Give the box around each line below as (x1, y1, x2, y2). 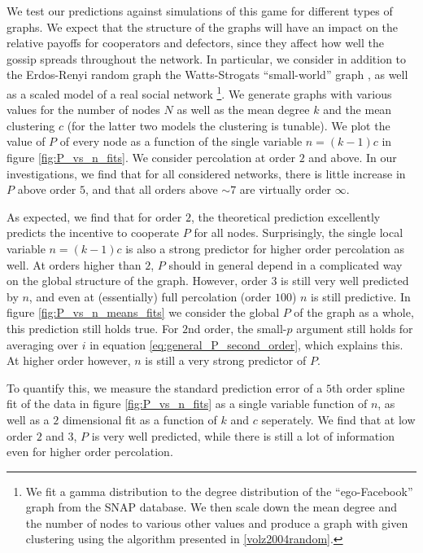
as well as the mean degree (177, 101, 310, 118)
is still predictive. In (311, 287, 411, 305)
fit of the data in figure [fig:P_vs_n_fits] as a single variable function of (7, 395, 368, 412)
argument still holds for (296, 319, 413, 336)
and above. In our (308, 149, 397, 165)
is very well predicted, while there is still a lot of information (91, 427, 395, 444)
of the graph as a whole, (294, 304, 414, 321)
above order (17, 181, 76, 198)
